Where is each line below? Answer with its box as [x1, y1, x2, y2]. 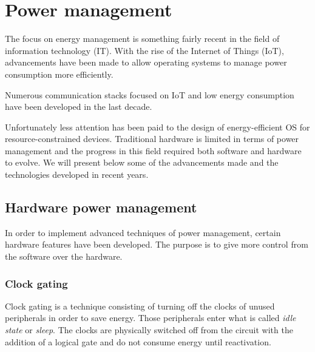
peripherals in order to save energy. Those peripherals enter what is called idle [5, 311, 296, 324]
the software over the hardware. [5, 250, 123, 263]
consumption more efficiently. [5, 67, 113, 80]
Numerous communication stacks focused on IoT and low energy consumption [5, 88, 294, 101]
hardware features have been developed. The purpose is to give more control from [5, 238, 308, 251]
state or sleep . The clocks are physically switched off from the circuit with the [5, 323, 293, 336]
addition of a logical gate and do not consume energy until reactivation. [5, 335, 271, 348]
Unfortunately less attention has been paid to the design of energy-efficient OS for [5, 120, 310, 133]
